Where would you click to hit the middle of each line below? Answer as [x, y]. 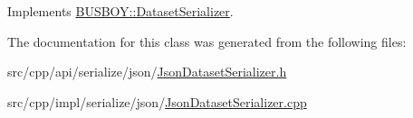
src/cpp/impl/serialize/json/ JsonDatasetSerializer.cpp [157, 101]
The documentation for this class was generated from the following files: [207, 41]
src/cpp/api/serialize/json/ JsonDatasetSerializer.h [147, 72]
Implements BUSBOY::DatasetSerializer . [120, 11]
